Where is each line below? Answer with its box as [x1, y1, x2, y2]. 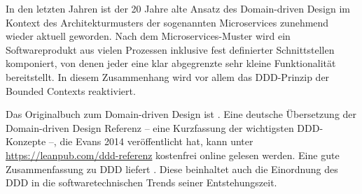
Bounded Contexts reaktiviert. [6, 83, 136, 98]
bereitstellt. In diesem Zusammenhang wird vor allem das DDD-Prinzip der [6, 69, 330, 84]
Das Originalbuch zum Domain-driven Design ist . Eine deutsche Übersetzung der [6, 107, 357, 121]
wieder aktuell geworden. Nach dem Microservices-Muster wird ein [6, 29, 291, 43]
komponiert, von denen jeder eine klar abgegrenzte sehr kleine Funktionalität [6, 56, 336, 70]
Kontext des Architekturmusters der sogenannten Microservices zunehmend [6, 15, 329, 29]
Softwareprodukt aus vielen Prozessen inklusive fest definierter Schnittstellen [6, 42, 335, 57]
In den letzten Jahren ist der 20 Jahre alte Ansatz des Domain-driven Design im [6, 1, 350, 15]
